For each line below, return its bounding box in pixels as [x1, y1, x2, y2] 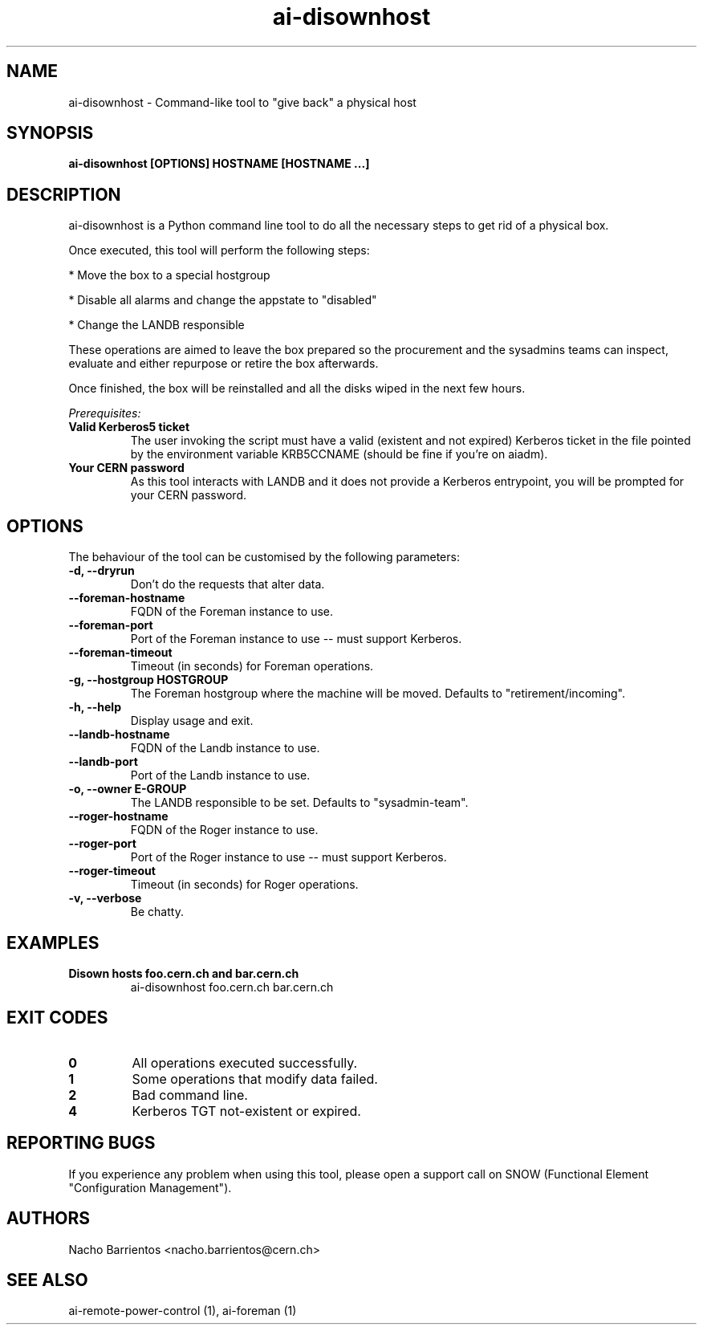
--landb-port [68, 755, 138, 769]
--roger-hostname [68, 809, 169, 824]
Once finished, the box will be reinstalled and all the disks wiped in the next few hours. [68, 381, 526, 396]
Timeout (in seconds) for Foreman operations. [130, 659, 374, 674]
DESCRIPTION [6, 184, 121, 205]
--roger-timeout [68, 864, 156, 878]
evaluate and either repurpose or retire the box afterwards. [68, 356, 379, 371]
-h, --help [68, 700, 121, 714]
